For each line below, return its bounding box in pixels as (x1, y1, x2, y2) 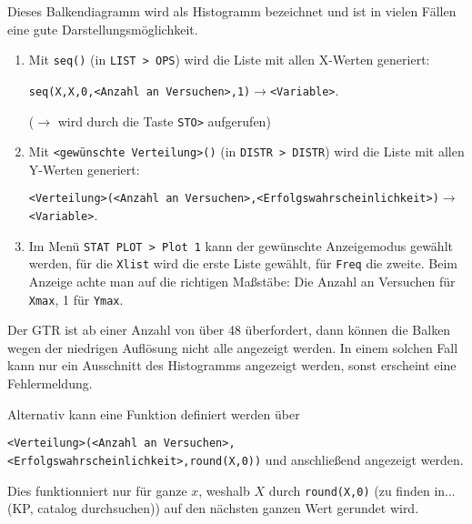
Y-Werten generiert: (28, 159, 140, 178)
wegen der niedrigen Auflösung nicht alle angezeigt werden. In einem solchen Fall (7, 338, 458, 357)
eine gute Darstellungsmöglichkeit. (7, 19, 198, 38)
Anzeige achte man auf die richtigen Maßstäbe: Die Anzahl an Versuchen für (28, 272, 456, 291)
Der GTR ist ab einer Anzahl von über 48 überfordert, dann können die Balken (7, 320, 451, 339)
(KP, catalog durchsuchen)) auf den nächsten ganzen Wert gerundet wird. (7, 499, 419, 518)
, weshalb (198, 480, 250, 499)
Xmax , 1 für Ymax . (28, 289, 124, 308)
